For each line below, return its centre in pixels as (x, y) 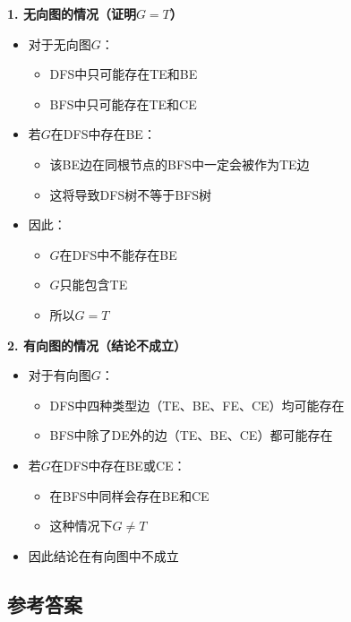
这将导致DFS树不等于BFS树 (131, 194)
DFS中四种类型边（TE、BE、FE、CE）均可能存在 (197, 405)
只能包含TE (94, 285)
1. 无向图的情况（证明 (72, 13)
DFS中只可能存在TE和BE (124, 74)
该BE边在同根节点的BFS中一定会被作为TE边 (180, 164)
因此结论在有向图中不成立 (103, 555)
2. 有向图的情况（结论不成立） (97, 345)
